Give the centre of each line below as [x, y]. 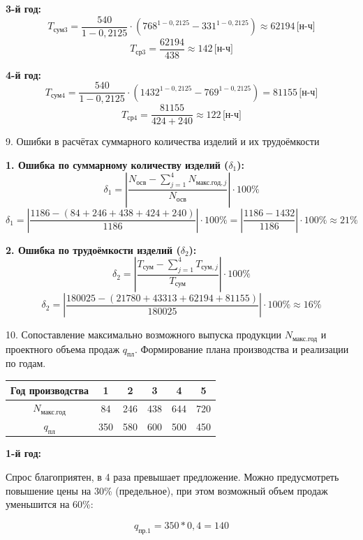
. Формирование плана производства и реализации [242, 348]
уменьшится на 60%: [50, 504]
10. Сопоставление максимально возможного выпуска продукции [143, 335]
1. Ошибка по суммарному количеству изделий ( [117, 165]
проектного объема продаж [63, 348]
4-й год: [23, 74]
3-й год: [23, 8]
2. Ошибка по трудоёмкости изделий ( [93, 249]
